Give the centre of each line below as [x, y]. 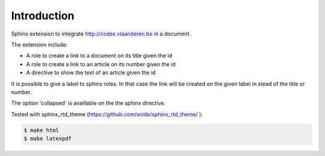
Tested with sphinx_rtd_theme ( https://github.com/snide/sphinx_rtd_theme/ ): [107, 114]
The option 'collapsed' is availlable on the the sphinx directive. [88, 103]
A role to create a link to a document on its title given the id [99, 56]
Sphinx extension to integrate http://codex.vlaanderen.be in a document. [101, 34]
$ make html [42, 130]
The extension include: [39, 45]
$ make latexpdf [48, 139]
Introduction [43, 16]
